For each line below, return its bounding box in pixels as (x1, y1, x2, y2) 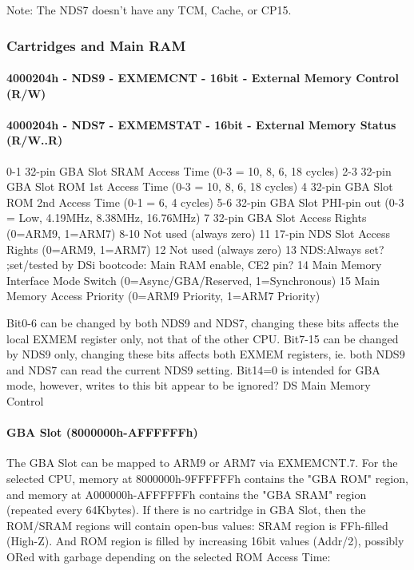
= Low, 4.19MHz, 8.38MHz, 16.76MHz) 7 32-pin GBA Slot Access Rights (6, 209, 367, 226)
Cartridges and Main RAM (6, 35, 186, 55)
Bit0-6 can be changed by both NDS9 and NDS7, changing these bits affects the (6, 314, 399, 331)
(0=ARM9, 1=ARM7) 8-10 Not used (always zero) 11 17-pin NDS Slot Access (6, 224, 390, 241)
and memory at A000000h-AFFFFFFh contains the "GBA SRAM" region (6, 485, 367, 502)
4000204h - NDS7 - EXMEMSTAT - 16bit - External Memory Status (6, 116, 396, 133)
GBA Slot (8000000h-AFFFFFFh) (6, 424, 198, 441)
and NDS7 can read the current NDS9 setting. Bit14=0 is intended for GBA (6, 361, 380, 378)
